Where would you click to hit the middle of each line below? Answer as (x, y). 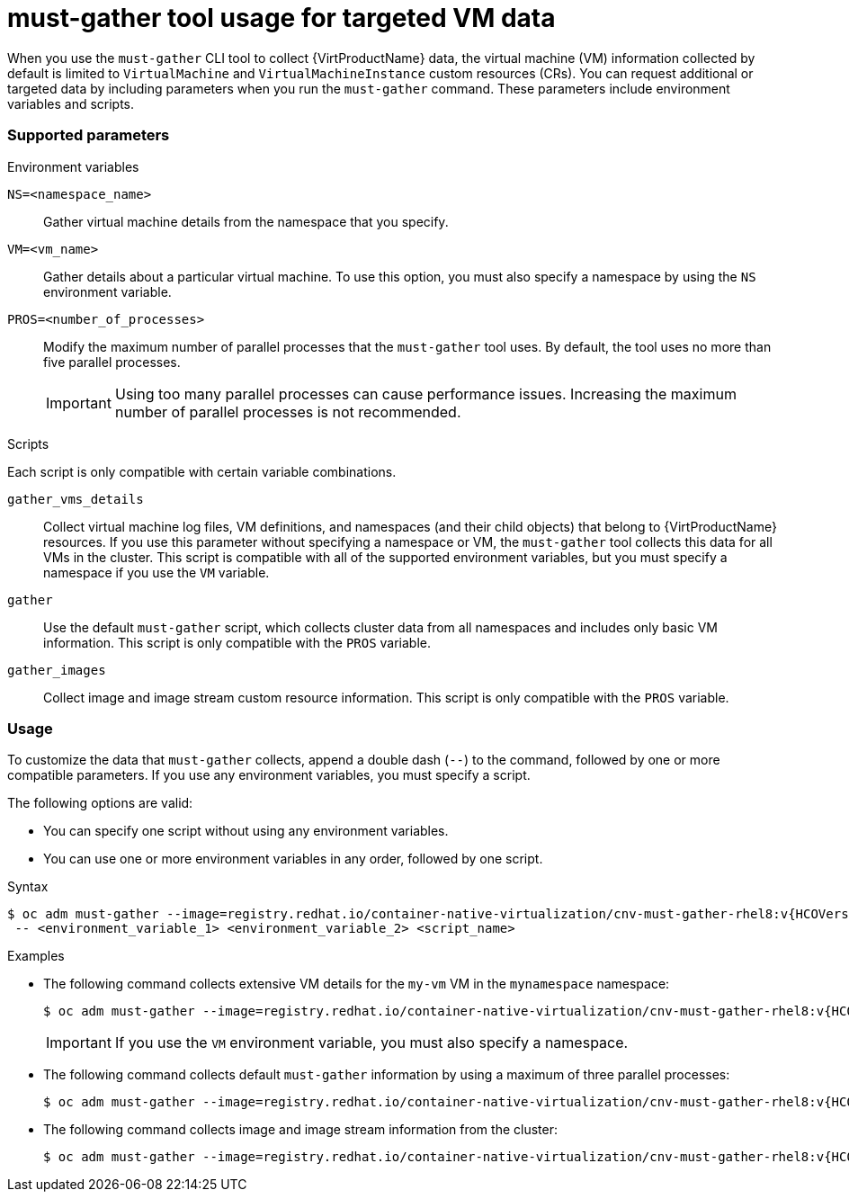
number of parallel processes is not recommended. (288, 412)
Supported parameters (89, 135)
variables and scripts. (71, 103)
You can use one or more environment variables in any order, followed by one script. (293, 859)
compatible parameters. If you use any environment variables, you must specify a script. (269, 775)
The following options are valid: (100, 803)
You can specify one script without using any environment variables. (246, 831)
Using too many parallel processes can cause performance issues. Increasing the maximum (425, 394)
